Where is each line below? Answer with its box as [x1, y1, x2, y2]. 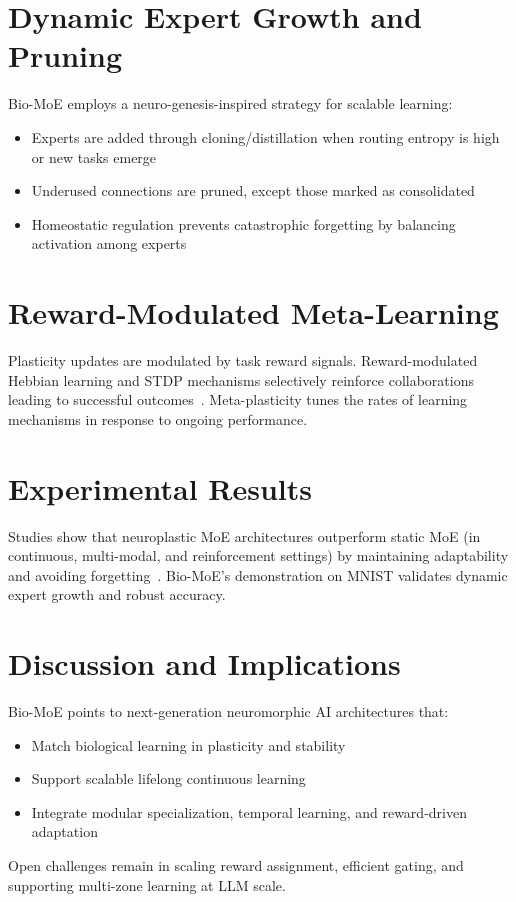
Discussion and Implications [8, 643, 401, 684]
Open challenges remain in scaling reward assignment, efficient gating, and [8, 854, 464, 875]
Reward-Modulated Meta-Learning [8, 292, 499, 333]
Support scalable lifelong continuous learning [31, 768, 306, 789]
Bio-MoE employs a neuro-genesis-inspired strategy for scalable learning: [8, 93, 453, 114]
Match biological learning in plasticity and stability [31, 734, 346, 755]
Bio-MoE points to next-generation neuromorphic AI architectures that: [8, 701, 449, 721]
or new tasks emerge [31, 146, 157, 167]
